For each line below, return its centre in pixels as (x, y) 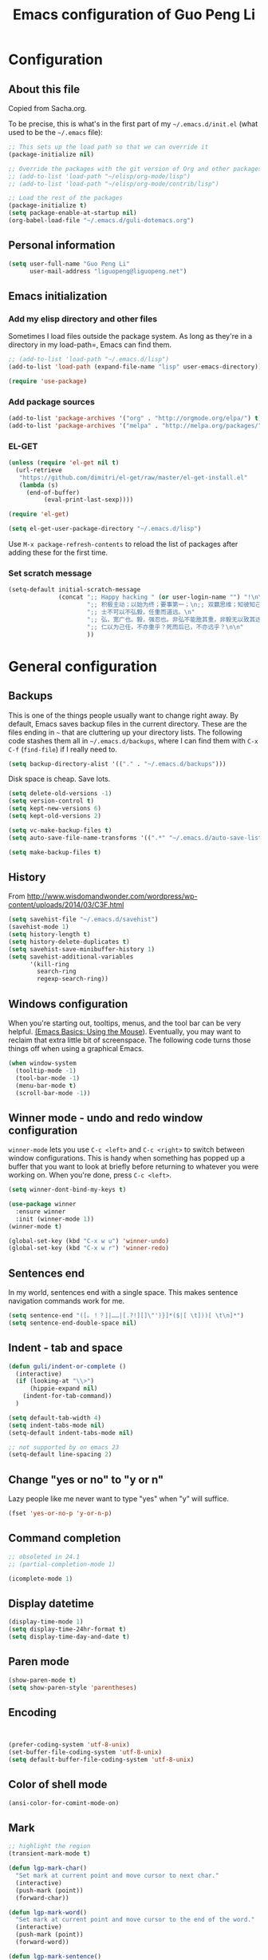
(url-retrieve (39, 470)
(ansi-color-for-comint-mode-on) (64, 1803)
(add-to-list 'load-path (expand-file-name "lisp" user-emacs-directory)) (135, 367)
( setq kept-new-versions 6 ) (55, 809)
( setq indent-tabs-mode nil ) (57, 1425)
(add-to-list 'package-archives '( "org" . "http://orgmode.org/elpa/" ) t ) (135, 418)
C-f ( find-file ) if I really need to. (63, 749)
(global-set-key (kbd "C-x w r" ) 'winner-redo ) (89, 1249)
